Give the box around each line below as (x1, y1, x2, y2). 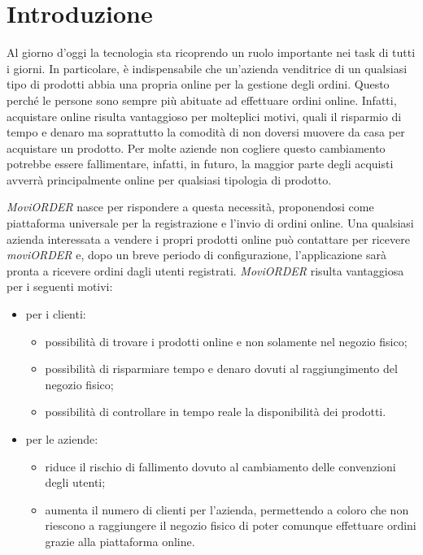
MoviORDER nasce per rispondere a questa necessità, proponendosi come (7, 198, 374, 215)
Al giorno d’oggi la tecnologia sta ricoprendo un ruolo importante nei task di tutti (7, 44, 416, 61)
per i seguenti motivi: (7, 278, 113, 295)
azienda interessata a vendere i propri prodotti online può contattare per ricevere (7, 230, 410, 247)
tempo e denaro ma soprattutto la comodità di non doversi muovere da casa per (7, 124, 405, 141)
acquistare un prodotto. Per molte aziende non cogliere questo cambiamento (7, 139, 386, 156)
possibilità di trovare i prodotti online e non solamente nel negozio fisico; (45, 332, 408, 349)
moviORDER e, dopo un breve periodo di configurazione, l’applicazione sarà (7, 246, 387, 263)
